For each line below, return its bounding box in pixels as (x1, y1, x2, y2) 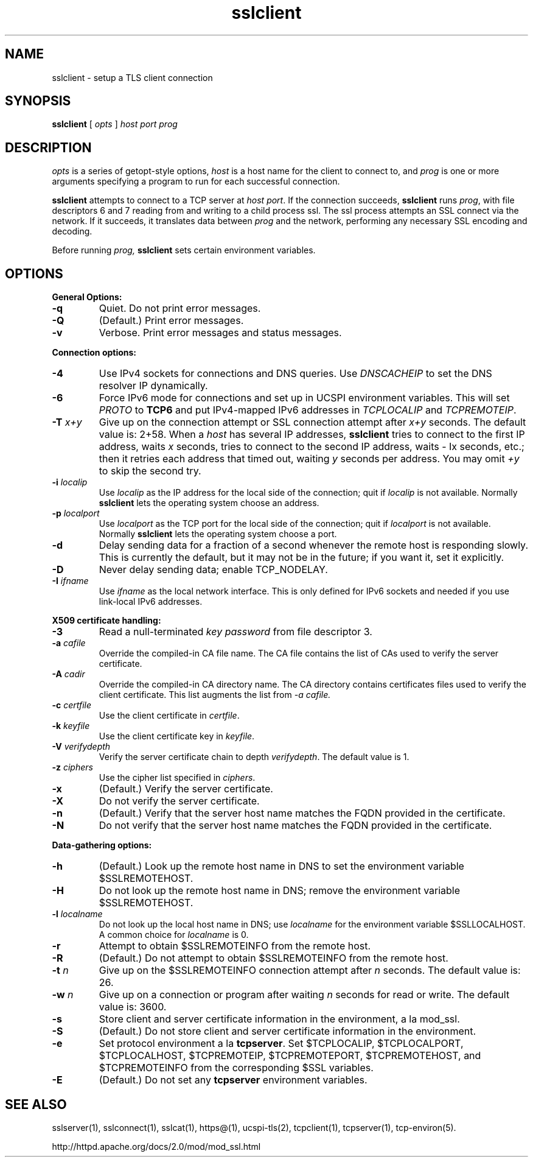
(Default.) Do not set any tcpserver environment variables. (99, 1074, 368, 1086)
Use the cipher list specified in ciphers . (99, 772, 256, 783)
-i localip (52, 477, 88, 488)
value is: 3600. (99, 1001, 167, 1013)
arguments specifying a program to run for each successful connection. (52, 176, 340, 187)
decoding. (52, 226, 92, 237)
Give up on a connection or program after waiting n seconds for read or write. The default (99, 988, 510, 1001)
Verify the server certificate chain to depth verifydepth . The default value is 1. (99, 752, 409, 762)
